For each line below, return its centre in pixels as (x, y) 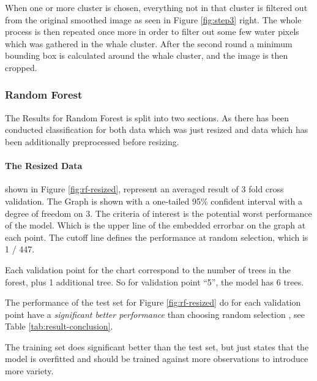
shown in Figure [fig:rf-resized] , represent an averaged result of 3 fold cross (144, 189)
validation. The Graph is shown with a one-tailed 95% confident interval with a (154, 201)
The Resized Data (44, 166)
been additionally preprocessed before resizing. (92, 141)
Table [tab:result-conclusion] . (59, 326)
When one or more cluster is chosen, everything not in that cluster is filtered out (156, 7)
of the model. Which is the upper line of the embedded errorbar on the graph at (155, 225)
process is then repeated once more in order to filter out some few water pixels (152, 32)
